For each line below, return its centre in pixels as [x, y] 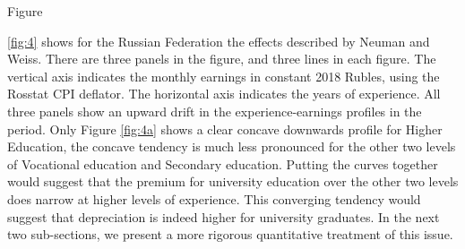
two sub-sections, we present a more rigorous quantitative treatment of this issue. [230, 234]
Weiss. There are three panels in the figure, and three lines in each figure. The [222, 59]
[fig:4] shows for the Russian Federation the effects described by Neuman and [219, 41]
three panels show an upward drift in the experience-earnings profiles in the [215, 111]
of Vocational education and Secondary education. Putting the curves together [223, 163]
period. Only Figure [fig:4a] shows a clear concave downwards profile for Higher [225, 129]
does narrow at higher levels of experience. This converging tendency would [214, 198]
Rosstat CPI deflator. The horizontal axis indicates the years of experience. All [224, 94]
